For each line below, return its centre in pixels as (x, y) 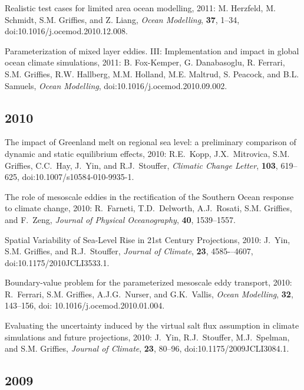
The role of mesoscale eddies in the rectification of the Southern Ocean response (149, 196)
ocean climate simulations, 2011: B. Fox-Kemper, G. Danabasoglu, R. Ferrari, (145, 62)
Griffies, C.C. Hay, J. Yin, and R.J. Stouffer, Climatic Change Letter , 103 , (141, 165)
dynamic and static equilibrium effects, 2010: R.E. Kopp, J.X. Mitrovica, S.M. (147, 153)
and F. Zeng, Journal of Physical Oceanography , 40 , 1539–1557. (120, 219)
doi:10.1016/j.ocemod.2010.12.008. (66, 31)
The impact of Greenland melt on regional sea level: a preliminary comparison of (151, 142)
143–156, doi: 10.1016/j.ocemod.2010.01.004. (85, 305)
